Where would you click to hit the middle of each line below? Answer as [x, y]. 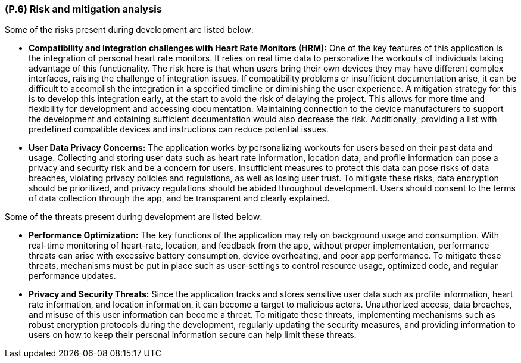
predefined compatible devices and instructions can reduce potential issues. [179, 129]
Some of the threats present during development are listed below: [134, 217]
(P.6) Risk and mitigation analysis [83, 9]
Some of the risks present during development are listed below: [129, 30]
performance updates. [72, 276]
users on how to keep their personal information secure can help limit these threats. [193, 335]
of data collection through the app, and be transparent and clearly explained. [179, 198]
